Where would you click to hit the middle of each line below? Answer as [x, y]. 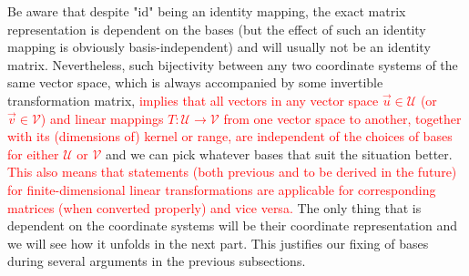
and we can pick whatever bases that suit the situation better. [279, 153]
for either [33, 153]
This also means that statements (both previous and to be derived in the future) [232, 172]
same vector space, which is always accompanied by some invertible [195, 82]
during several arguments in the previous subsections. [157, 261]
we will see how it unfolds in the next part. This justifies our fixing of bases [218, 243]
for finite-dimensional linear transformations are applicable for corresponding [222, 189]
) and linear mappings [102, 118]
